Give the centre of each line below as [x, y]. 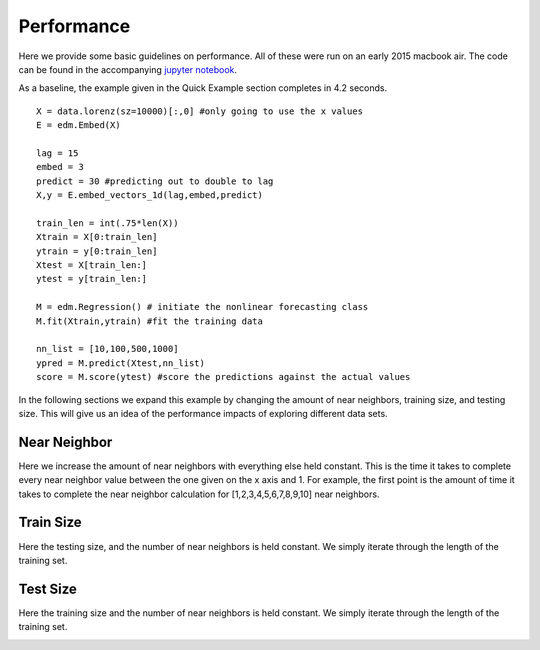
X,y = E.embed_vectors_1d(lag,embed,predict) [150, 195]
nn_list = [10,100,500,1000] [107, 349]
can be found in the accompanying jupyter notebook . [128, 69]
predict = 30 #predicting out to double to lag [155, 181]
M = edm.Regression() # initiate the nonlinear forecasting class [202, 307]
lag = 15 [57, 153]
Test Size [47, 588]
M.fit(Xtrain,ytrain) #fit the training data [150, 321]
